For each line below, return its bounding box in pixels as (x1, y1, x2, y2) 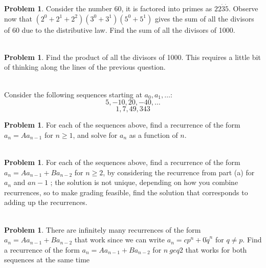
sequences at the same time (4, 254, 90, 265)
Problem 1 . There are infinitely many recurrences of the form (4, 224, 201, 235)
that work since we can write (74, 234, 165, 245)
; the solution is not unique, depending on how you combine (50, 177, 238, 188)
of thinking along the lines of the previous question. (4, 61, 166, 72)
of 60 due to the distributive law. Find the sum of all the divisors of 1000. (4, 24, 235, 35)
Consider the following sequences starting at (4, 89, 142, 99)
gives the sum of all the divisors (154, 13, 254, 24)
